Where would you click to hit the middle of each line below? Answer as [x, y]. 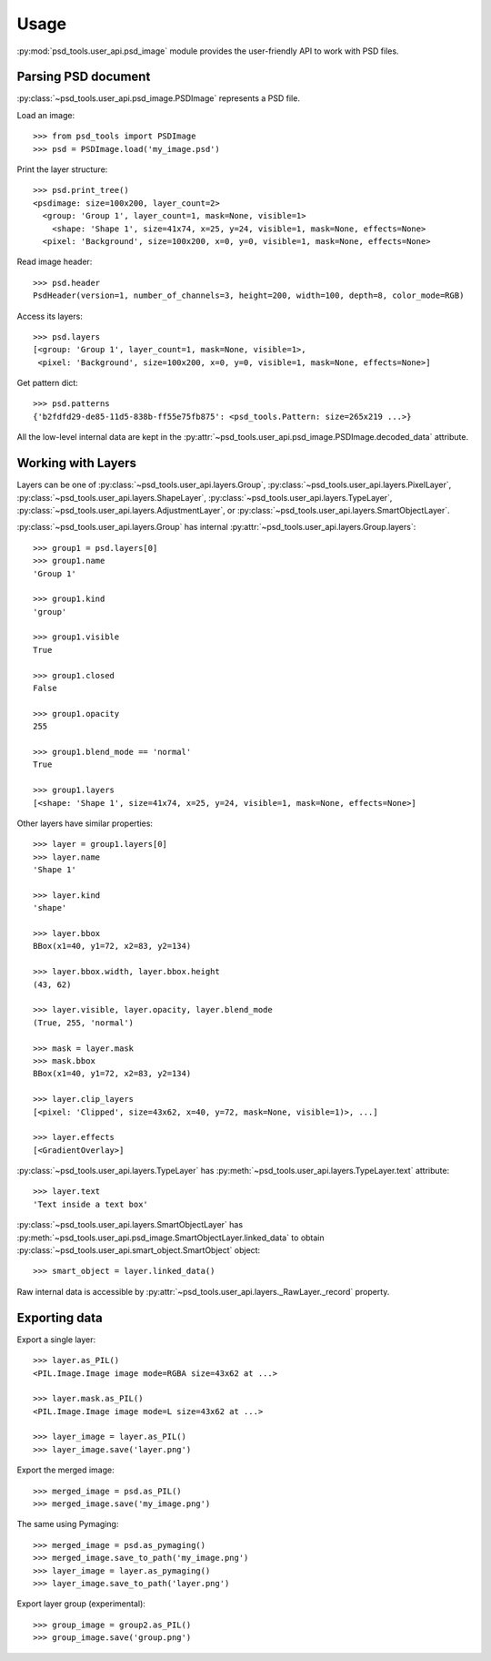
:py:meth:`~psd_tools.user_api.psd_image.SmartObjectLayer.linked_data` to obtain [170, 1238]
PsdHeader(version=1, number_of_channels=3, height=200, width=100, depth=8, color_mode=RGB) [249, 296]
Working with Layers [76, 463]
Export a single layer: [56, 1340]
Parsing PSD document [84, 77]
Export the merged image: [66, 1470]
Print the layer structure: [62, 169]
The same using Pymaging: [68, 1524]
